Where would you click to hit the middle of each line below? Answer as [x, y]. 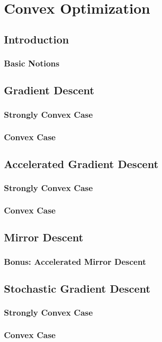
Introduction [37, 39]
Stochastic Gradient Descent [77, 288]
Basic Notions [32, 63]
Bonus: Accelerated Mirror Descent [75, 261]
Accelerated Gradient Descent [81, 163]
